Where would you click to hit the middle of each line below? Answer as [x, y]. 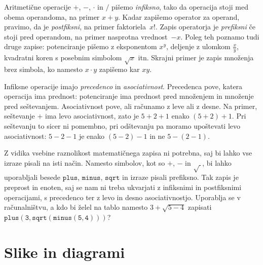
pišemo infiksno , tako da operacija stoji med [180, 7]
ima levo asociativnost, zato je [92, 116]
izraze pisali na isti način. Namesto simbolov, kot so [85, 162]
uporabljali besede [32, 177]
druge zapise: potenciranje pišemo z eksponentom [81, 46]
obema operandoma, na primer [52, 16]
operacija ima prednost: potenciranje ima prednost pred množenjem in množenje [129, 96]
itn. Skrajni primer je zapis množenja [196, 58]
